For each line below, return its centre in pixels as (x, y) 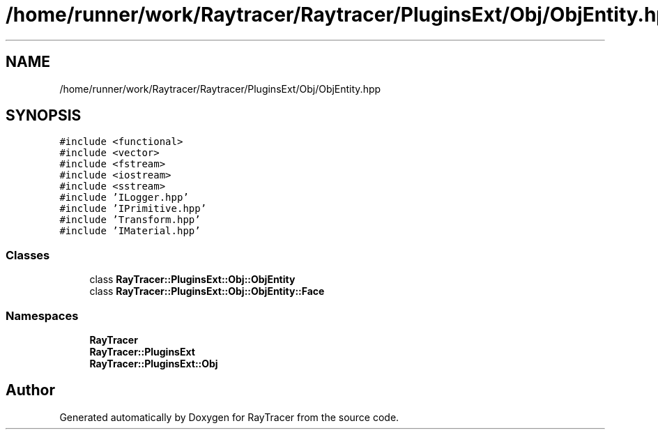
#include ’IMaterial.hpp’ (130, 231)
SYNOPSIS (44, 116)
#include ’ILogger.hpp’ (124, 198)
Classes (28, 255)
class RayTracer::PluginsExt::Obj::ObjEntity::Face (207, 291)
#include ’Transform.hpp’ (130, 220)
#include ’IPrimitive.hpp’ (133, 209)
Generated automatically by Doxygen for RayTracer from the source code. (229, 417)
